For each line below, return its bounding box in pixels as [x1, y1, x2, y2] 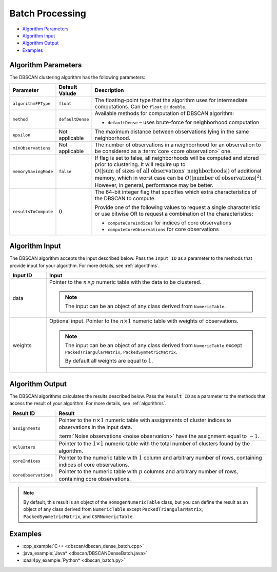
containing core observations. [58, 475, 131, 482]
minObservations [12, 145, 51, 151]
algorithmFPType [12, 101, 51, 106]
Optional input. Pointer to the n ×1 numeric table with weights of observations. [49, 317, 239, 325]
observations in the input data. [58, 424, 133, 431]
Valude [58, 90, 76, 97]
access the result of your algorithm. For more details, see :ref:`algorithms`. [9, 401, 167, 407]
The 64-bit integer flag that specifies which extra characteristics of [94, 188, 257, 195]
